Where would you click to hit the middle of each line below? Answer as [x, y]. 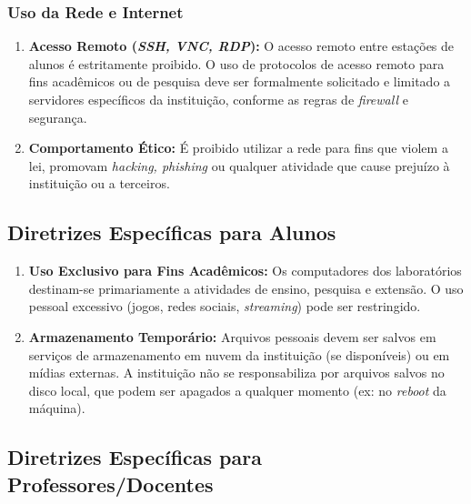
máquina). [57, 408]
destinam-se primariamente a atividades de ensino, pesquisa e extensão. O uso [246, 288]
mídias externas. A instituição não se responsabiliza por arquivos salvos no [236, 373]
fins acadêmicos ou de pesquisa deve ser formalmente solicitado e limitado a [240, 81]
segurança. [58, 117]
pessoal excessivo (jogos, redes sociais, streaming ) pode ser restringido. [225, 306]
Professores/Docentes [110, 484]
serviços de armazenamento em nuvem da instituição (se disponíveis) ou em [239, 354]
